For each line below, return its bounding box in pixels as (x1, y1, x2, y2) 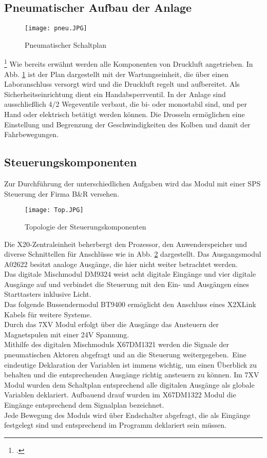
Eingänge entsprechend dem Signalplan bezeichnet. (4, 399, 164, 410)
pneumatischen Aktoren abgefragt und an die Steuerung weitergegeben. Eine (4, 349, 246, 360)
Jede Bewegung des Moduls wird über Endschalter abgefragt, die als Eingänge (4, 409, 251, 420)
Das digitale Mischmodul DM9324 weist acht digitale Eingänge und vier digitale (4, 269, 256, 279)
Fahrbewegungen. (4, 129, 59, 140)
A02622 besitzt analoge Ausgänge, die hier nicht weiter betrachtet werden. (4, 258, 238, 269)
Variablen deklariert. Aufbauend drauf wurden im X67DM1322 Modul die (4, 389, 236, 400)
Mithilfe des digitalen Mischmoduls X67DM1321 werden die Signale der (4, 339, 230, 350)
